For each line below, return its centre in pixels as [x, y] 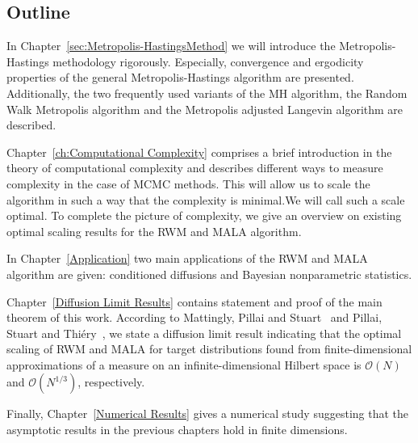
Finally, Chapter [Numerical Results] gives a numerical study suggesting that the [207, 413]
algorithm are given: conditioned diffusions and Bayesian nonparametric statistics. [209, 274]
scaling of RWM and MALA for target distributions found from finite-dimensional [209, 349]
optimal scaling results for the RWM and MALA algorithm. [154, 231]
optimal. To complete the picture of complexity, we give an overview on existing [204, 215]
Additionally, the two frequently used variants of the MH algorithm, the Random [207, 93]
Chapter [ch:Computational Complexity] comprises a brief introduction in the [199, 152]
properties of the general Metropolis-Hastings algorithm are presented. [180, 77]
